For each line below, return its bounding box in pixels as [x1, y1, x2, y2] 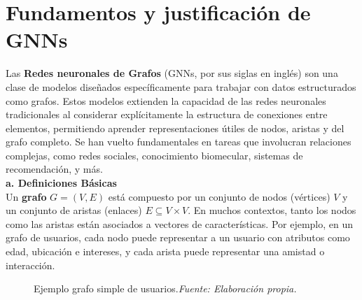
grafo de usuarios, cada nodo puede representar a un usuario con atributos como [6, 230, 350, 245]
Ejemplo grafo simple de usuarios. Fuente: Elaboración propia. [34, 281, 297, 296]
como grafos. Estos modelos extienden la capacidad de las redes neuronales [6, 93, 326, 108]
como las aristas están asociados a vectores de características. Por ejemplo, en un [6, 216, 354, 231]
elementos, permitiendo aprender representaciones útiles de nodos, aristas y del [6, 120, 344, 135]
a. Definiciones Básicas [6, 176, 117, 190]
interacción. [6, 257, 55, 272]
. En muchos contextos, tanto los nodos [188, 203, 356, 217]
